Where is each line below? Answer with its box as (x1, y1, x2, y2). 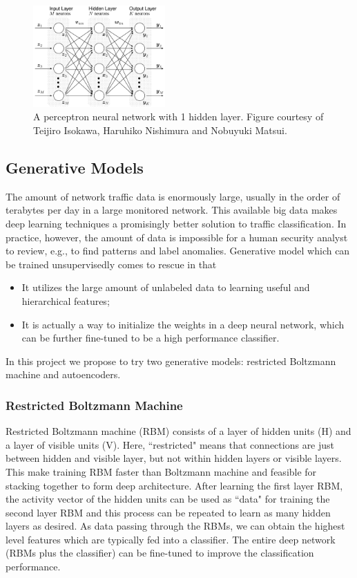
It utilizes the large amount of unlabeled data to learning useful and (21, 280, 310, 295)
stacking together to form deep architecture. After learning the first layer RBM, (6, 478, 343, 492)
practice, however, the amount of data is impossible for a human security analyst (6, 230, 348, 244)
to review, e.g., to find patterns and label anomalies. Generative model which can (6, 243, 350, 258)
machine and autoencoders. (6, 367, 121, 382)
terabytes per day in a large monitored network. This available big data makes (6, 203, 338, 217)
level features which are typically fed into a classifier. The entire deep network (6, 532, 336, 546)
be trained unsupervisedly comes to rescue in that (6, 257, 217, 271)
